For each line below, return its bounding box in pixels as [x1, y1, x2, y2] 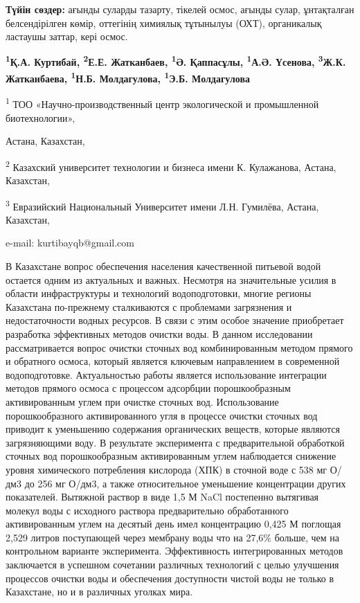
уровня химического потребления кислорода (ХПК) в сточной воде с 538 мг [6, 462, 327, 476]
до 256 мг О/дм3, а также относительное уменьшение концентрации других [24, 476, 346, 490]
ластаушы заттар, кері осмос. [6, 29, 128, 44]
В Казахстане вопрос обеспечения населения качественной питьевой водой [6, 259, 321, 273]
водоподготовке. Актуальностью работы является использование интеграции [6, 367, 327, 381]
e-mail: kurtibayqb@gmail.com [6, 235, 134, 250]
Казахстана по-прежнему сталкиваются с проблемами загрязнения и [6, 299, 292, 314]
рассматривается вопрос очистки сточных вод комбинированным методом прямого [6, 340, 353, 354]
